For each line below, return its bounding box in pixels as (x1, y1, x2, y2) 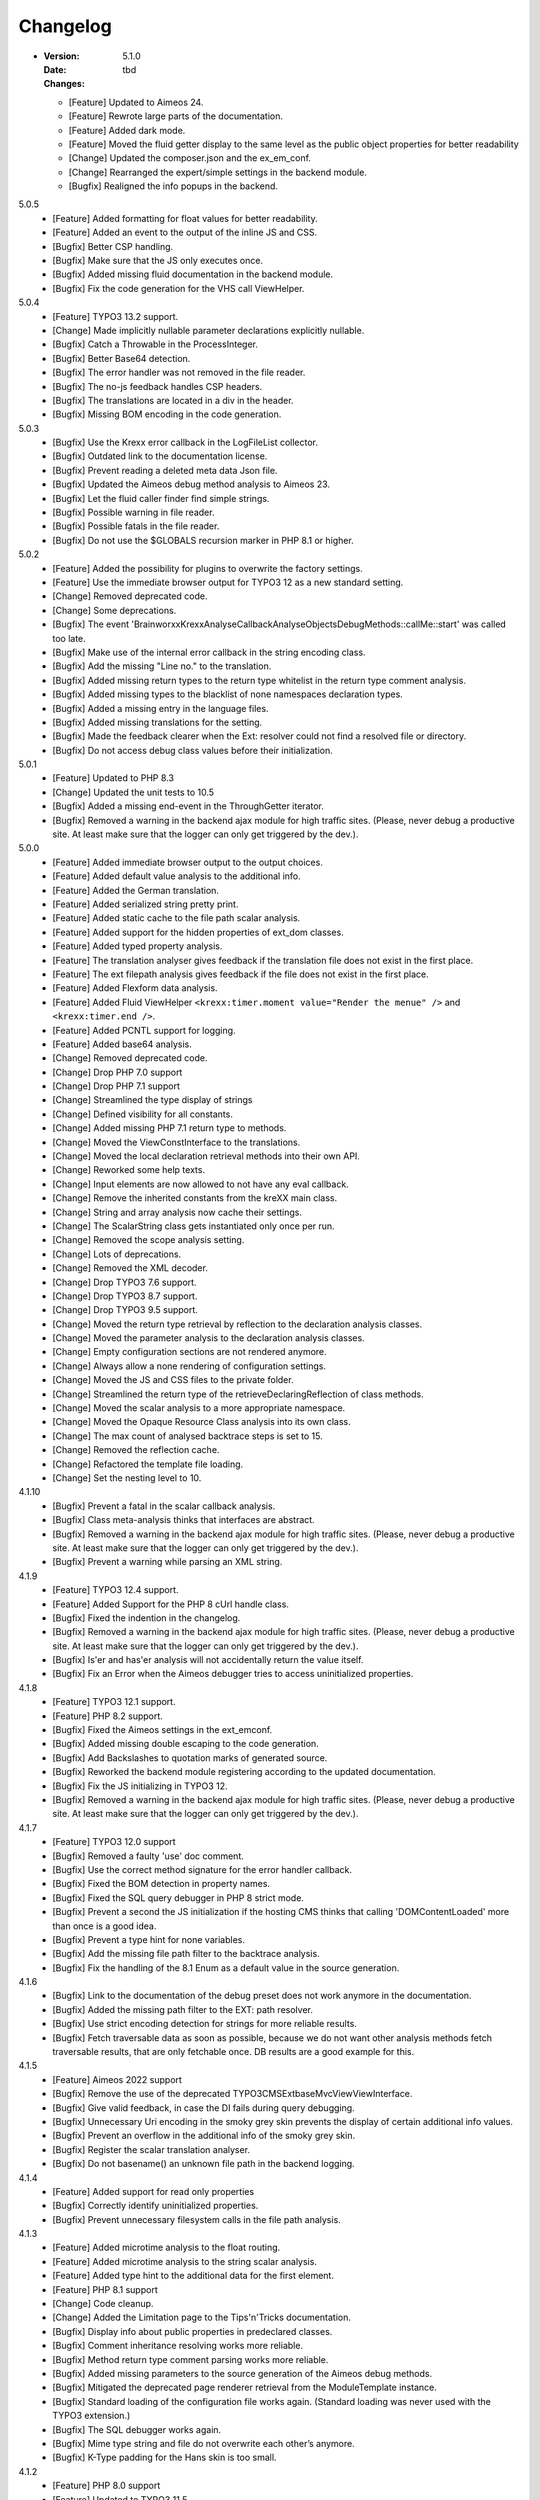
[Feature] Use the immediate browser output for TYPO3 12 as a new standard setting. (52, 576, 404, 588)
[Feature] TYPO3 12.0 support (52, 1836, 176, 1848)
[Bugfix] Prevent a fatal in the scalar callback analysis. (52, 1500, 276, 1512)
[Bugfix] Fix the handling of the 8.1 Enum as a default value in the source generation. (52, 1961, 400, 1974)
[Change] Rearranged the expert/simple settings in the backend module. (68, 166, 367, 178)
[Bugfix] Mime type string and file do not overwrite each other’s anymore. (52, 2437, 355, 2449)
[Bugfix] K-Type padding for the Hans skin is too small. (52, 2451, 277, 2464)
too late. (52, 632, 87, 644)
